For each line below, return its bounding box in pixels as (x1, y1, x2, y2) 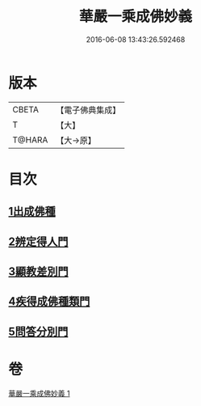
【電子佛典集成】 (56, 104, 121, 116)
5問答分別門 (8, 324, 69, 338)
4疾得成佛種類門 (8, 294, 90, 308)
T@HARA (12, 134, 48, 146)
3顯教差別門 (8, 264, 69, 279)
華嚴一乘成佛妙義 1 (8, 388, 70, 398)
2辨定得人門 (8, 235, 69, 248)
